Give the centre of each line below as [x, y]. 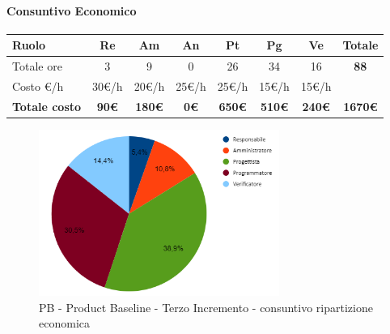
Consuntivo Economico [72, 10]
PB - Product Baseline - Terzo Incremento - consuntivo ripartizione [206, 307]
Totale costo [47, 106]
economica [64, 323]
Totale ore [37, 66]
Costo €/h [38, 86]
